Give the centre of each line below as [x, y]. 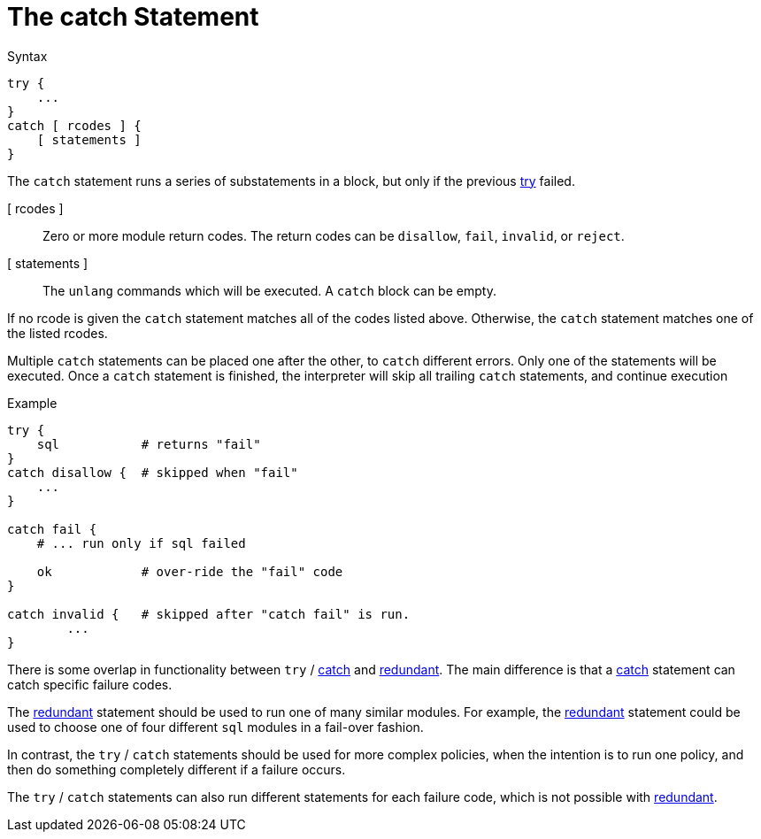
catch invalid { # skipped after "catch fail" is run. [209, 614]
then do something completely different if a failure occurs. [177, 769]
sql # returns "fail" [149, 444]
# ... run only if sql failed [141, 543]
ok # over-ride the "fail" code [190, 571]
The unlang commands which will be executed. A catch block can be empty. [269, 290]
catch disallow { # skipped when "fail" [153, 472]
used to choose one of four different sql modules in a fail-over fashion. [215, 727]
